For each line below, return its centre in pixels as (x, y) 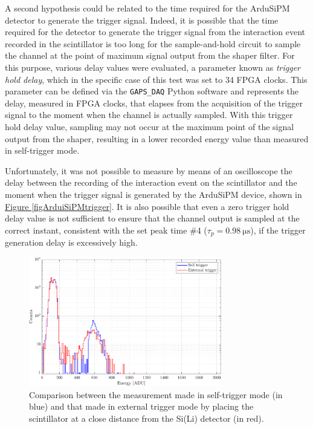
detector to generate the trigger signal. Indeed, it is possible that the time (142, 20)
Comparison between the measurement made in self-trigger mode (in (156, 394)
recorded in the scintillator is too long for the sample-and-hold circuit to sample (153, 43)
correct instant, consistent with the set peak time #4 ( (106, 230)
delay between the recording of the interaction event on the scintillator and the (151, 182)
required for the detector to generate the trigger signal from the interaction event (155, 32)
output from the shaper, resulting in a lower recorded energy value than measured (157, 138)
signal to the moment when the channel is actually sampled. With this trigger (149, 115)
